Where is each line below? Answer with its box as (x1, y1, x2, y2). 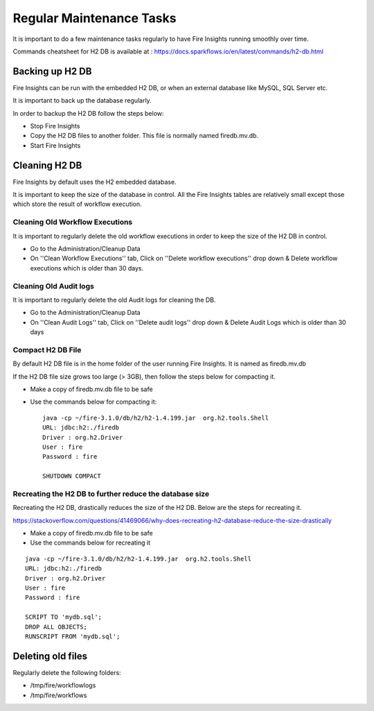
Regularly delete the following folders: (12, 668, 121, 676)
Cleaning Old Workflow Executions (12, 217, 133, 227)
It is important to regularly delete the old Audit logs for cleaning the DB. (12, 295, 216, 304)
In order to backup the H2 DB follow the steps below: (12, 109, 164, 117)
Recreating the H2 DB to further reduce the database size (12, 489, 210, 499)
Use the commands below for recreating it (30, 538, 150, 547)
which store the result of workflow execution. (12, 200, 142, 208)
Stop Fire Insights (30, 122, 80, 130)
